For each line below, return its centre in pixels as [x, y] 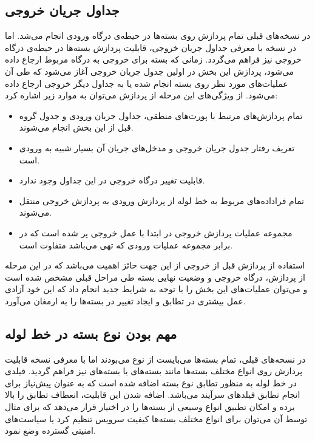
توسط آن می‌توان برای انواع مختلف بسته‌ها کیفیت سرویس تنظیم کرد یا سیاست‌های [156, 418]
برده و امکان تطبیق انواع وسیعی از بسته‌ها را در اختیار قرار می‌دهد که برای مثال [150, 407]
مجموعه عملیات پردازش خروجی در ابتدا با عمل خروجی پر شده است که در [156, 232]
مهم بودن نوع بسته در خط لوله [91, 333]
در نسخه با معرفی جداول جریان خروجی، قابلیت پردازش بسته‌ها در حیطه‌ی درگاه [151, 47]
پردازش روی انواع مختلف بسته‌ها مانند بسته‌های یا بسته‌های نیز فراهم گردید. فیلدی [154, 371]
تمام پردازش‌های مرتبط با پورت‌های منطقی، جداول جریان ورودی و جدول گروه [161, 115]
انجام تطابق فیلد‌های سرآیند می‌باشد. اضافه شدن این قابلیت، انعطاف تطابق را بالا [153, 395]
